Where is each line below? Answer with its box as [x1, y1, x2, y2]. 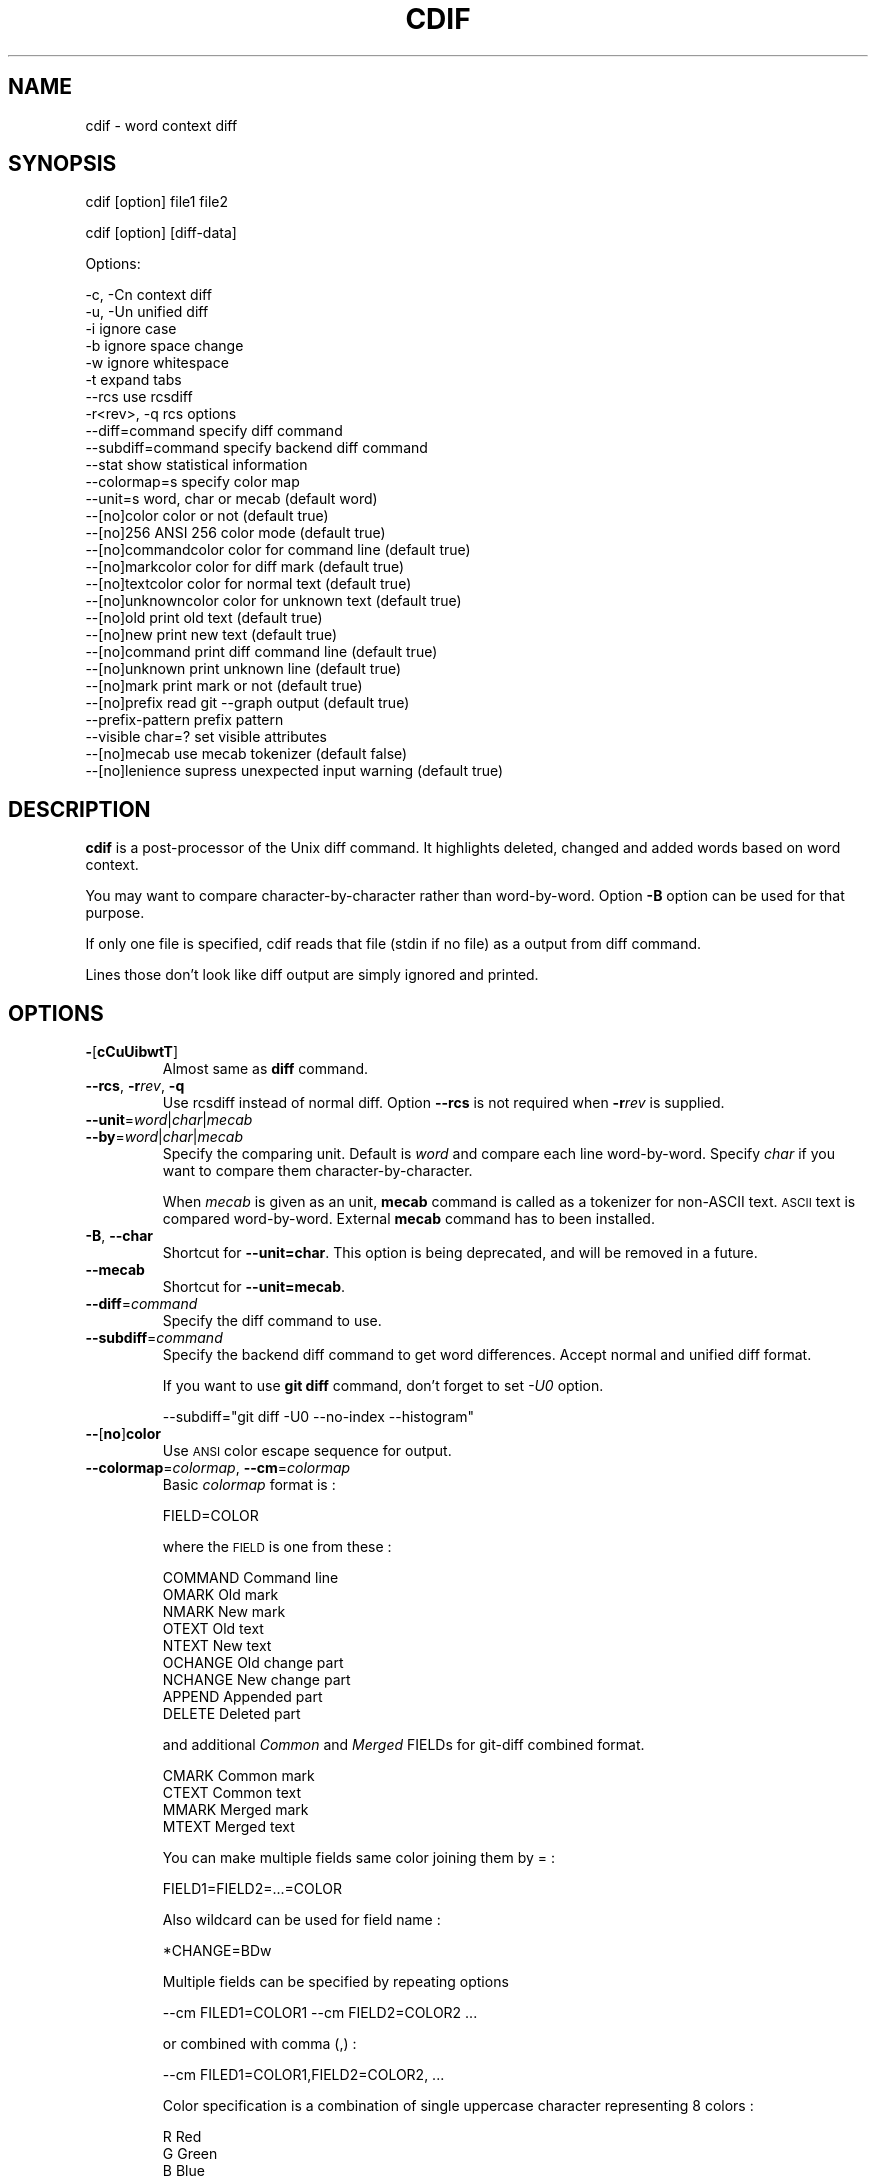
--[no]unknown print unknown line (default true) [85, 660, 402, 678]
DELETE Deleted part [162, 1705, 301, 1723]
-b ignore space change [85, 337, 244, 355]
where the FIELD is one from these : [162, 1538, 392, 1556]
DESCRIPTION [8, 796, 151, 822]
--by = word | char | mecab [85, 1128, 243, 1146]
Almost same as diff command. [162, 1060, 369, 1078]
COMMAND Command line [162, 1569, 339, 1587]
